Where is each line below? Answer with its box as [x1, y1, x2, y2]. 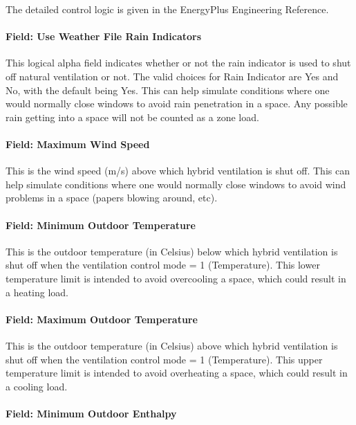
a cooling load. [6, 379, 68, 393]
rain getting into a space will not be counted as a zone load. [6, 109, 259, 124]
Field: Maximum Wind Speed [6, 136, 150, 151]
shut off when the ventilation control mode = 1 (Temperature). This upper [6, 352, 323, 366]
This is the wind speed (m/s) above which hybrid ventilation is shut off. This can [6, 163, 350, 178]
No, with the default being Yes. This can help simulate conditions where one [6, 82, 330, 97]
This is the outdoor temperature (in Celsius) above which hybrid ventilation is [6, 338, 338, 352]
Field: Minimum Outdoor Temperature [6, 217, 196, 232]
